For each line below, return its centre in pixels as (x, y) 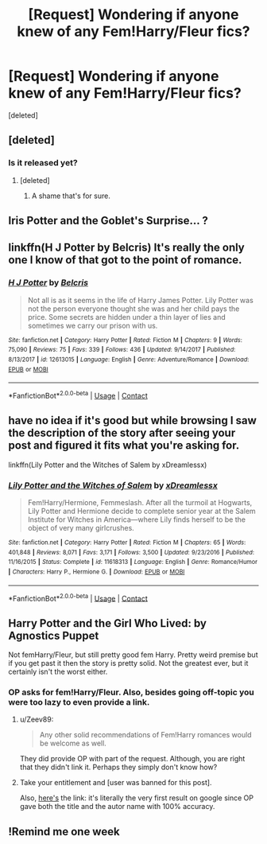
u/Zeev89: (37, 720)
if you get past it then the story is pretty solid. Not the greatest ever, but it (128, 663)
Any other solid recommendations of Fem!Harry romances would (145, 735)
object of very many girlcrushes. (81, 528)
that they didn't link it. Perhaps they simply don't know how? (118, 767)
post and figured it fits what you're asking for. (124, 446)
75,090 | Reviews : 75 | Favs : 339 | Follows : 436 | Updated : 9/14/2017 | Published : (122, 350)
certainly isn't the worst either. (58, 672)
